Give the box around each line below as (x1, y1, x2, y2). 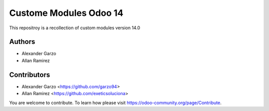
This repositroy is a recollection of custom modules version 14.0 (9, 25, 140, 31)
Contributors (9, 70, 50, 79)
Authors (9, 38, 35, 46)
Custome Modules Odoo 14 (9, 7, 124, 18)
